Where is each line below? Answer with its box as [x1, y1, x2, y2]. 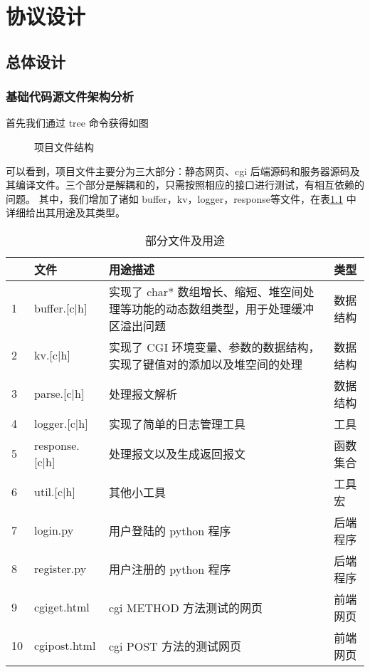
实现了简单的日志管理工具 [108, 415, 245, 432]
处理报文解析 [108, 385, 177, 402]
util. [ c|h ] [34, 483, 75, 500]
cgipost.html [34, 637, 96, 654]
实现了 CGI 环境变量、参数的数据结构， [108, 338, 320, 355]
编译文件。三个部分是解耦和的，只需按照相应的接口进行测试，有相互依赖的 [15, 177, 364, 192]
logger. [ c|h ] [34, 415, 88, 432]
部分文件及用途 [144, 231, 225, 248]
